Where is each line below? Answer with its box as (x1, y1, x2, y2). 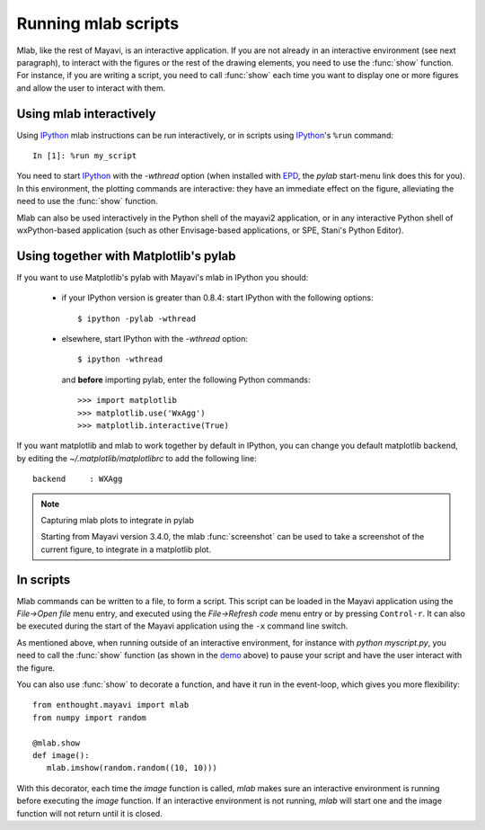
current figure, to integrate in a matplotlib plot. (40, 544, 211, 555)
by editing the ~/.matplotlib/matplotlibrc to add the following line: (16, 452, 257, 463)
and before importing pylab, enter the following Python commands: (61, 374, 311, 385)
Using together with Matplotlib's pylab (16, 248, 237, 263)
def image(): (32, 750, 90, 760)
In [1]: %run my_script (32, 151, 137, 161)
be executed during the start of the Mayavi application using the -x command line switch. (16, 620, 348, 631)
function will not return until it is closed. (16, 808, 163, 818)
